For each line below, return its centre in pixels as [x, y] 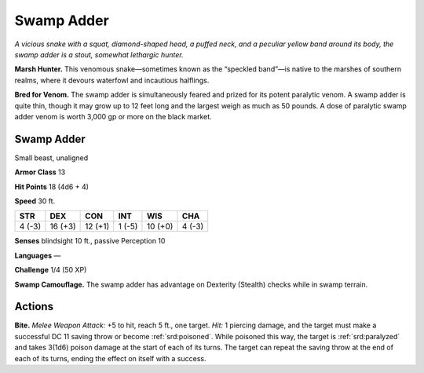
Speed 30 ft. [35, 201]
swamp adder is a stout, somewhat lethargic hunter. [99, 54]
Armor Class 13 [40, 172]
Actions [34, 307]
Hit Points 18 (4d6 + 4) [52, 186]
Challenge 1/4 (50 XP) [51, 270]
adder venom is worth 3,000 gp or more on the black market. [113, 116]
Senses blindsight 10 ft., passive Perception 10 [90, 241]
